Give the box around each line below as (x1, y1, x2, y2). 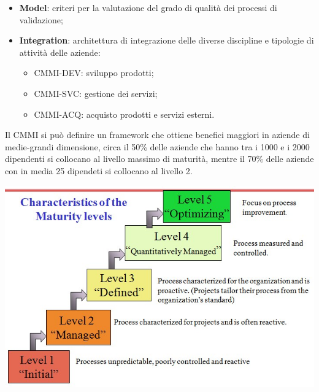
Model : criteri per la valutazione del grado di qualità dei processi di (19, 1, 277, 13)
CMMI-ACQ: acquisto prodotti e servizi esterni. (34, 107, 215, 120)
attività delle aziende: (19, 45, 101, 58)
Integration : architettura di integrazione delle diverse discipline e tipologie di (19, 34, 314, 47)
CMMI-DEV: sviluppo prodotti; (34, 66, 154, 79)
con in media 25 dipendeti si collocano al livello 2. (5, 164, 193, 177)
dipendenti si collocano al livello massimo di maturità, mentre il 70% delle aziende (5, 152, 314, 165)
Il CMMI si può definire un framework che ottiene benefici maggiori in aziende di (5, 128, 310, 141)
